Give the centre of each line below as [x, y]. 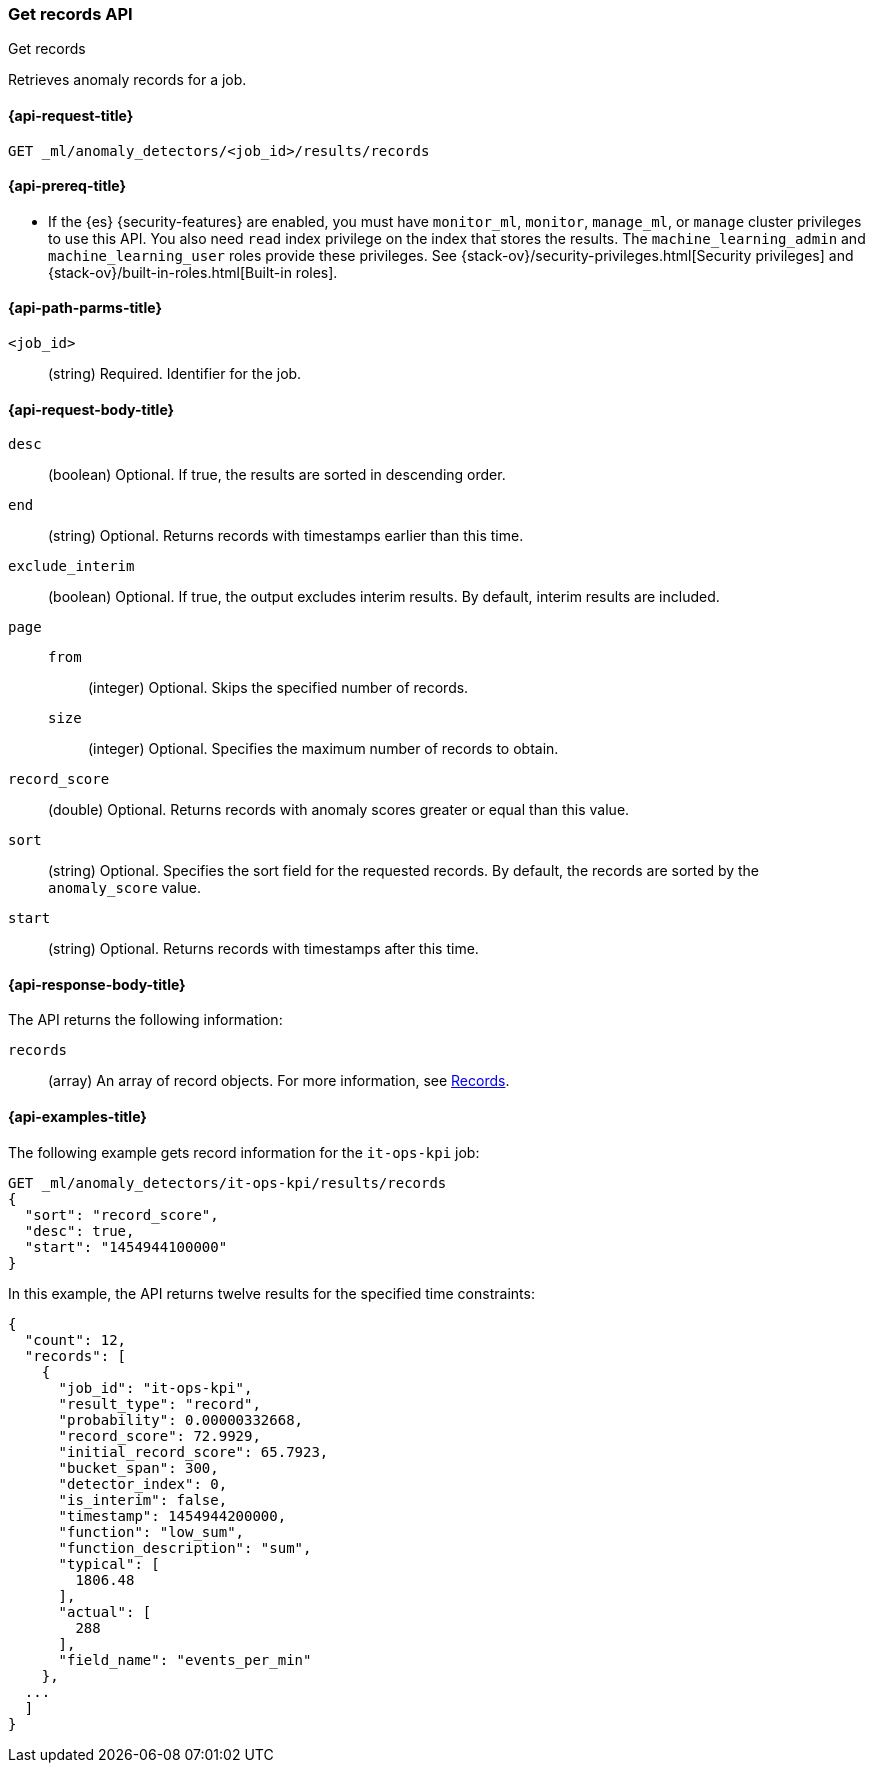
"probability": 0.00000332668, [181, 1419]
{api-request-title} [71, 115]
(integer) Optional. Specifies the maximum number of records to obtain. [323, 749]
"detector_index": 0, [143, 1483]
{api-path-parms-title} [85, 308]
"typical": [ [109, 1563]
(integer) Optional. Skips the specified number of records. [278, 688]
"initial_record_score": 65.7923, [193, 1451]
